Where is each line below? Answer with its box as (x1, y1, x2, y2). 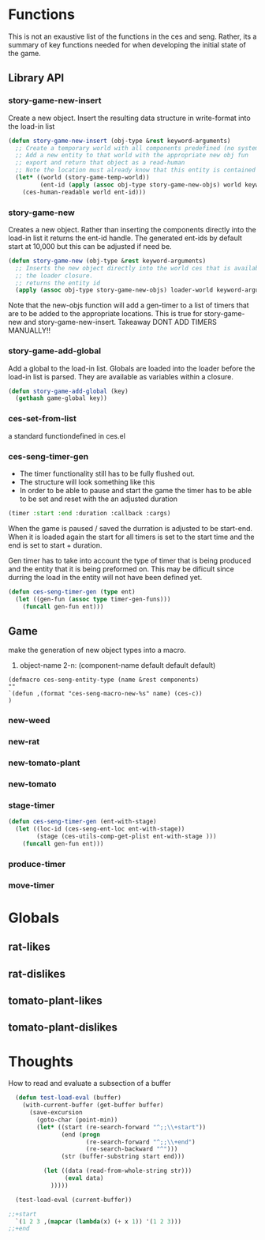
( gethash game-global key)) (15, 394, 108, 402)
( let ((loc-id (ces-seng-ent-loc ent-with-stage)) (15, 825, 185, 833)
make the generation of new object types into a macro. (8, 646, 187, 655)
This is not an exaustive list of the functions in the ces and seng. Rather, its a (8, 32, 257, 41)
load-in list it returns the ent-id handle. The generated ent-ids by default (8, 233, 243, 243)
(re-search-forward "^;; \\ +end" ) (85, 1138, 196, 1146)
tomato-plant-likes (8, 993, 103, 1007)
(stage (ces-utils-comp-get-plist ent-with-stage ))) (36, 832, 217, 840)
